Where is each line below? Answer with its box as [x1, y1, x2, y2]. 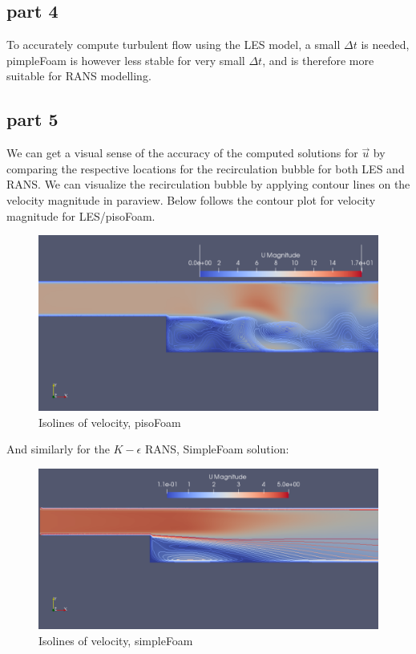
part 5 [6, 107, 59, 132]
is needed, [361, 36, 410, 53]
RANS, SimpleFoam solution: [144, 441, 289, 457]
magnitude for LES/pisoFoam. [6, 207, 155, 224]
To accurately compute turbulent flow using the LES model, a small [6, 36, 341, 53]
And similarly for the [6, 441, 110, 457]
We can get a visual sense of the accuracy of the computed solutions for [6, 144, 358, 161]
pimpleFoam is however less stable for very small [6, 51, 245, 68]
